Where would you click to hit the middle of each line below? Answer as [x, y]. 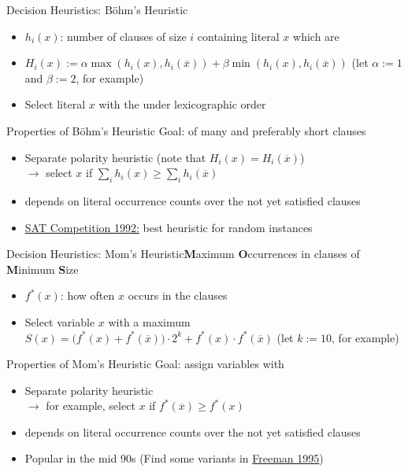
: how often [87, 295]
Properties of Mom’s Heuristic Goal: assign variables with [145, 364]
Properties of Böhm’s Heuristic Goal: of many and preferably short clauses [186, 130]
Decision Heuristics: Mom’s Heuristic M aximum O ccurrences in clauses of [183, 254]
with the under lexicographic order [182, 104]
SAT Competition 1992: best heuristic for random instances [169, 227]
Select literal [55, 104]
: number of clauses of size [123, 36]
